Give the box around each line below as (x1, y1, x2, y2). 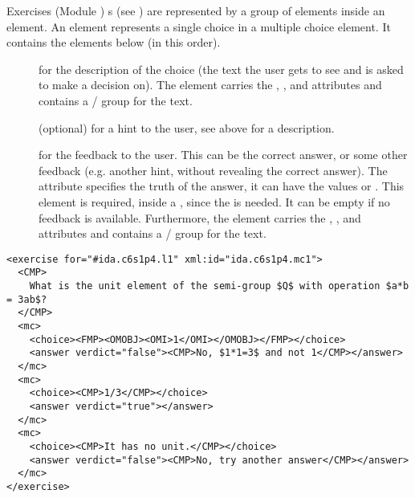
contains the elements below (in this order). (6, 34, 221, 51)
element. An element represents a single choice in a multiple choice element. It (6, 18, 391, 35)
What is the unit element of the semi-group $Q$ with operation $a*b (29, 280, 409, 292)
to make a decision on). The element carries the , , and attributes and (39, 76, 382, 93)
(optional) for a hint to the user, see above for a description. (39, 119, 335, 136)
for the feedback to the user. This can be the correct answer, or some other (39, 146, 408, 163)
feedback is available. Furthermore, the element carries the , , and (39, 209, 361, 226)
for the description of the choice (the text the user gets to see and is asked (39, 60, 404, 77)
